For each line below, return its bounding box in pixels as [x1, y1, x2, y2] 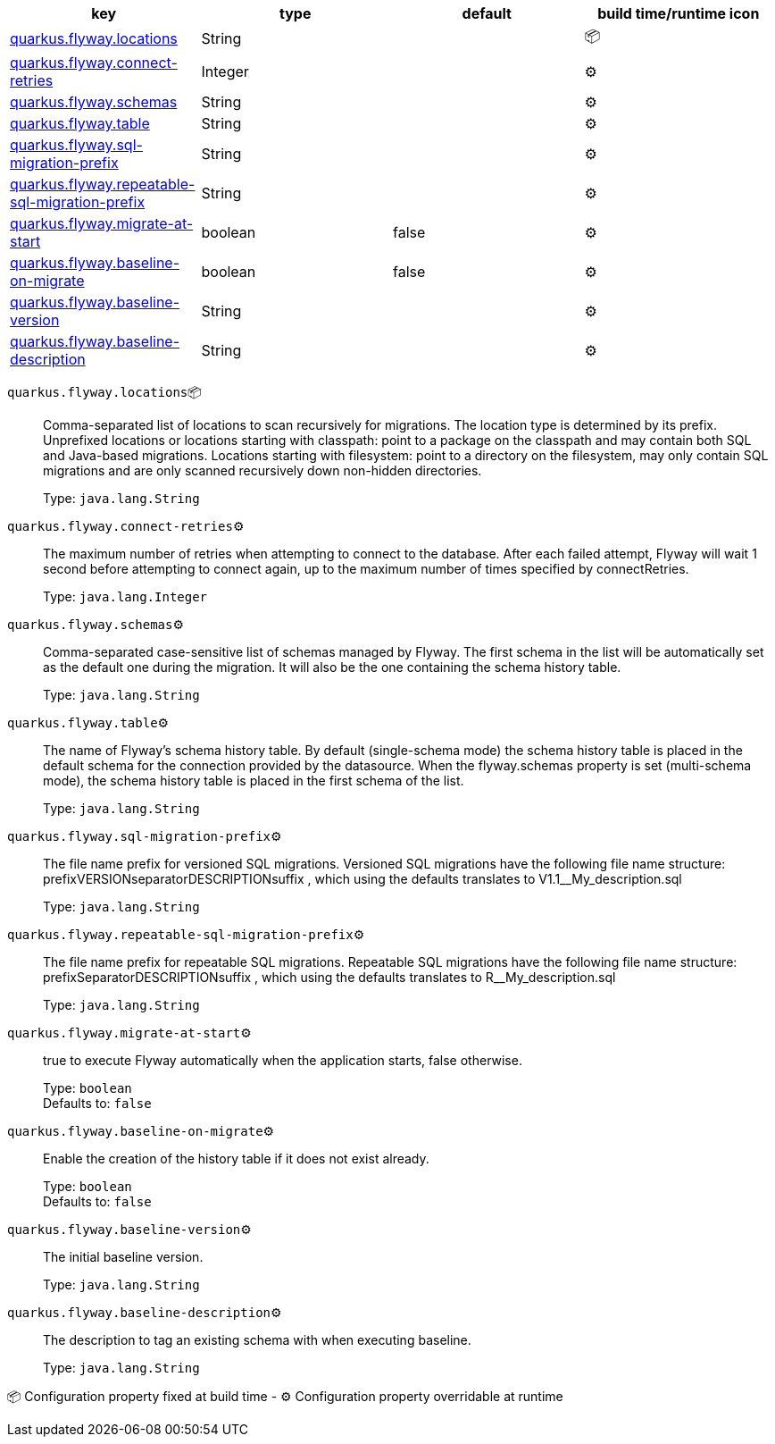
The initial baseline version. [43, 1249, 204, 1264]
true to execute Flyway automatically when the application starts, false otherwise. [43, 1053, 522, 1068]
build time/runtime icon [597, 4, 760, 22]
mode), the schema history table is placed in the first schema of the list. [43, 773, 464, 788]
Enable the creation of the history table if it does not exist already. [43, 1151, 429, 1166]
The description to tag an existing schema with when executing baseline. [43, 1332, 471, 1347]
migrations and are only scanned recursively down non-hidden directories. [43, 463, 482, 478]
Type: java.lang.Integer [43, 589, 208, 604]
